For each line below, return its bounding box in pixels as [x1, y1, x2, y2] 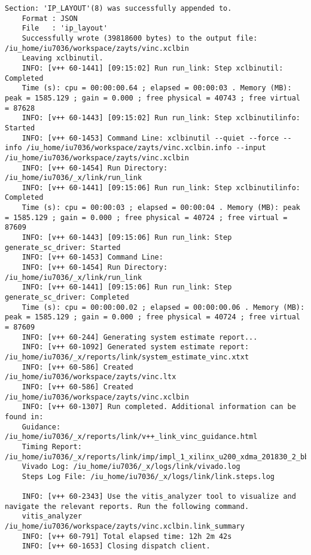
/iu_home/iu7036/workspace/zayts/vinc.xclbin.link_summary [5, 522, 245, 531]
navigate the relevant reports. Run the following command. [5, 502, 249, 511]
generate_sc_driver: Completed [5, 293, 129, 302]
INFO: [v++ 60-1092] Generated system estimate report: [22, 343, 249, 352]
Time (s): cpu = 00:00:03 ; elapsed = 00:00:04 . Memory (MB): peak [22, 203, 300, 212]
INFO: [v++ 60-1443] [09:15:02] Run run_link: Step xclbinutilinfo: [22, 114, 300, 123]
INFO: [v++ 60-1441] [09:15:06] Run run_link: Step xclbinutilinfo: [22, 183, 300, 192]
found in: [5, 412, 44, 421]
